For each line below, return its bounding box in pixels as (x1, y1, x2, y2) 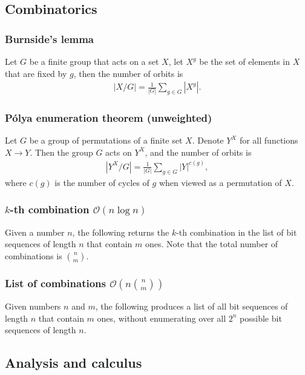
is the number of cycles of (54, 176, 149, 188)
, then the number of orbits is (73, 67, 183, 79)
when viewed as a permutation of (159, 176, 282, 188)
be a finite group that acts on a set (29, 55, 159, 67)
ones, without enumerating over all (97, 311, 226, 324)
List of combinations (5, 275, 106, 290)
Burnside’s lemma (5, 31, 94, 46)
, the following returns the (72, 225, 169, 238)
